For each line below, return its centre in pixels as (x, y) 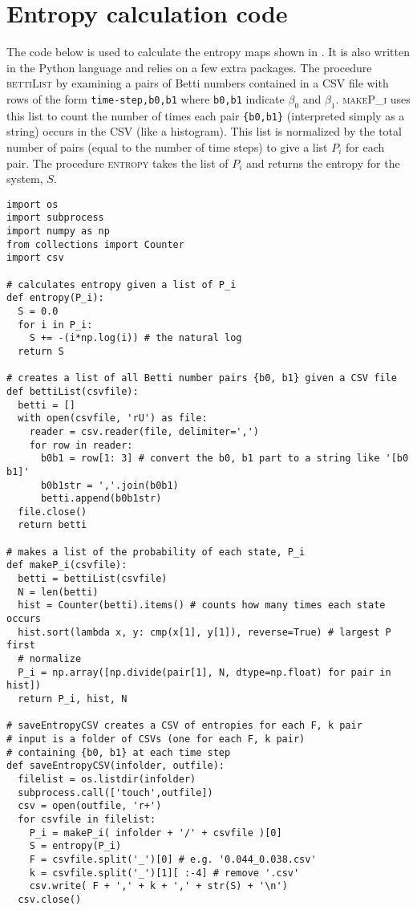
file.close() (53, 512)
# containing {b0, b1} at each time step (119, 752)
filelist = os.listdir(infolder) (107, 779)
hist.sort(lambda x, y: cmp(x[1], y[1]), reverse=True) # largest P (204, 632)
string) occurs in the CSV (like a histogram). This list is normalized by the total (204, 131)
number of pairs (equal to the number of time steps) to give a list (167, 146)
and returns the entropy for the (323, 162)
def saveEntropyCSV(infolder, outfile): (116, 766)
